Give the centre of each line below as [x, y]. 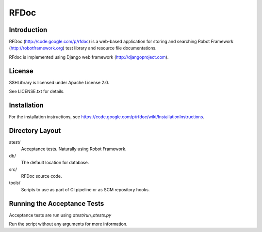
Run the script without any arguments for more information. [68, 224]
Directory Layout [35, 131]
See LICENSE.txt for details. [37, 92]
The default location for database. [55, 163]
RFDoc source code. [42, 176]
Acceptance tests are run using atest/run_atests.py [60, 215]
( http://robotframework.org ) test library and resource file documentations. [83, 48]
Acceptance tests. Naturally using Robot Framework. [74, 149]
